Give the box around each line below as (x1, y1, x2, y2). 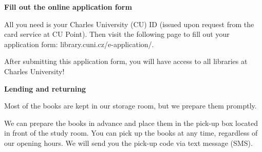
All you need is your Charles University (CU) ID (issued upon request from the (4, 18, 254, 29)
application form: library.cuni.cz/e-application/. (4, 38, 154, 49)
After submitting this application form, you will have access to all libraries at (4, 56, 248, 67)
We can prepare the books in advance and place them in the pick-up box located (4, 117, 258, 128)
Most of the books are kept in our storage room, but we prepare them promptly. (4, 100, 257, 111)
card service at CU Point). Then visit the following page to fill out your (4, 29, 230, 39)
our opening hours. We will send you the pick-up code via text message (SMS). (4, 137, 253, 148)
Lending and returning (4, 83, 86, 94)
